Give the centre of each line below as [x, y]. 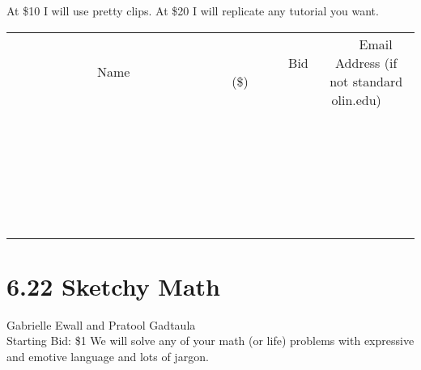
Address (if [366, 62]
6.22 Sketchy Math [113, 286]
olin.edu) [356, 99]
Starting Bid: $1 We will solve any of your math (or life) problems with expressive [210, 341]
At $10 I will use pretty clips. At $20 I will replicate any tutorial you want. [193, 11]
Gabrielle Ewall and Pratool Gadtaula [101, 324]
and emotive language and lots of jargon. [108, 356]
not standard [366, 81]
